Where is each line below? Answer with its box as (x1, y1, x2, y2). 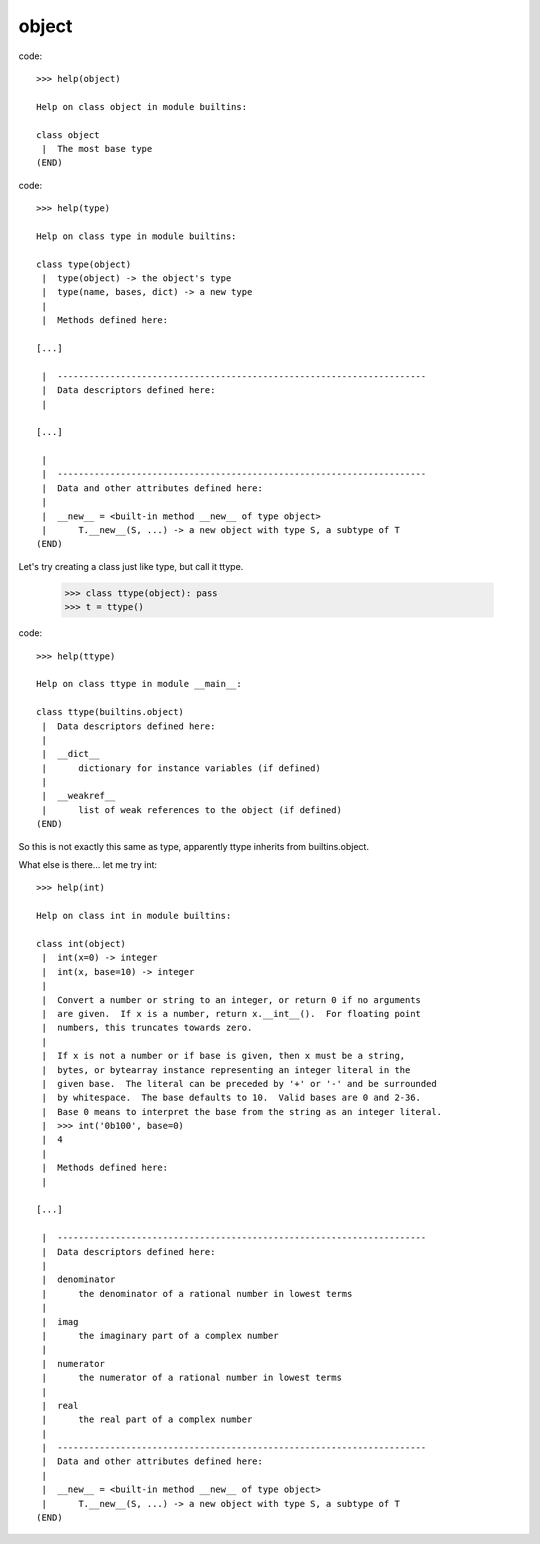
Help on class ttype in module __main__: (36, 678, 242, 690)
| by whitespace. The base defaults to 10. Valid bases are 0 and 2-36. (41, 1092, 422, 1104)
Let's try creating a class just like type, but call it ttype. (18, 560, 244, 572)
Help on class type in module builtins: (36, 230, 237, 242)
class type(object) (36, 258, 132, 270)
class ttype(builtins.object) (36, 706, 185, 718)
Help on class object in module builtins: (36, 101, 248, 112)
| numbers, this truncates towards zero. (41, 1022, 253, 1034)
